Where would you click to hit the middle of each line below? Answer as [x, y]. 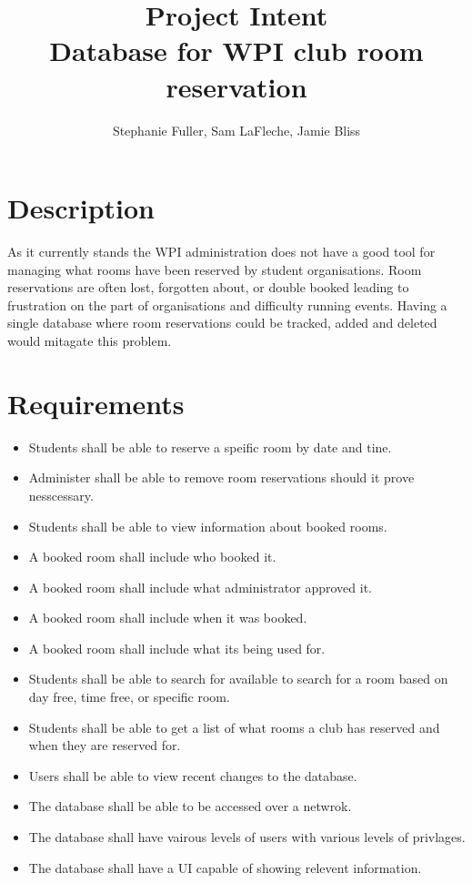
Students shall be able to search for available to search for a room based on [238, 679]
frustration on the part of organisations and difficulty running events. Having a [227, 304]
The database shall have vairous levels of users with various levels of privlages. [247, 837]
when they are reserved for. [105, 745]
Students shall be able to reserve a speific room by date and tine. [210, 447]
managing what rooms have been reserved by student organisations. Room [215, 269]
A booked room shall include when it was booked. [168, 618]
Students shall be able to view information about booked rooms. [208, 526]
